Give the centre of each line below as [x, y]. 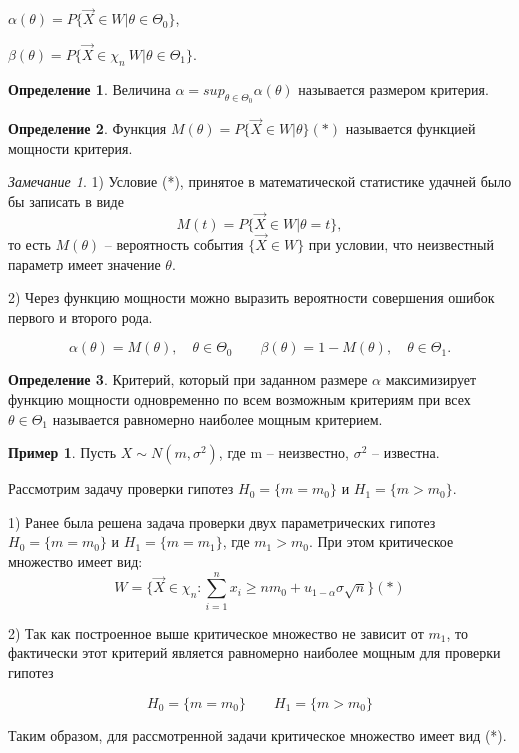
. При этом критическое [381, 541]
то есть [29, 244]
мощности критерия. [70, 147]
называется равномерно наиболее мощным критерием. [217, 418]
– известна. [405, 452]
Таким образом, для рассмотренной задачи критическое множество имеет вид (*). [257, 734]
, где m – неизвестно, [283, 452]
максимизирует [431, 379]
